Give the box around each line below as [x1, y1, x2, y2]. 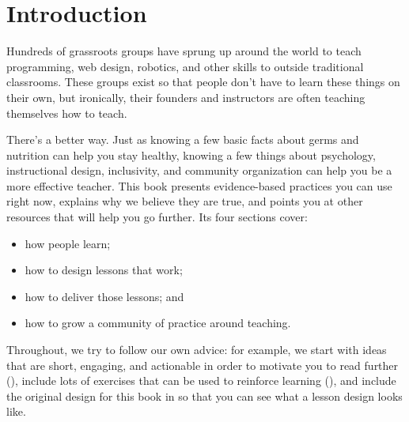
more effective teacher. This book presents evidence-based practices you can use [6, 177, 392, 194]
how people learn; [25, 235, 111, 251]
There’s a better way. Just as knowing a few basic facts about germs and [6, 131, 359, 148]
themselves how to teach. [6, 104, 127, 121]
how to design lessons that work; [25, 262, 183, 278]
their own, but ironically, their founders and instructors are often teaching [6, 89, 365, 105]
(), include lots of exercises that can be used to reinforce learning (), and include [6, 372, 396, 389]
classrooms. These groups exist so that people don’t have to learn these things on [6, 73, 400, 90]
